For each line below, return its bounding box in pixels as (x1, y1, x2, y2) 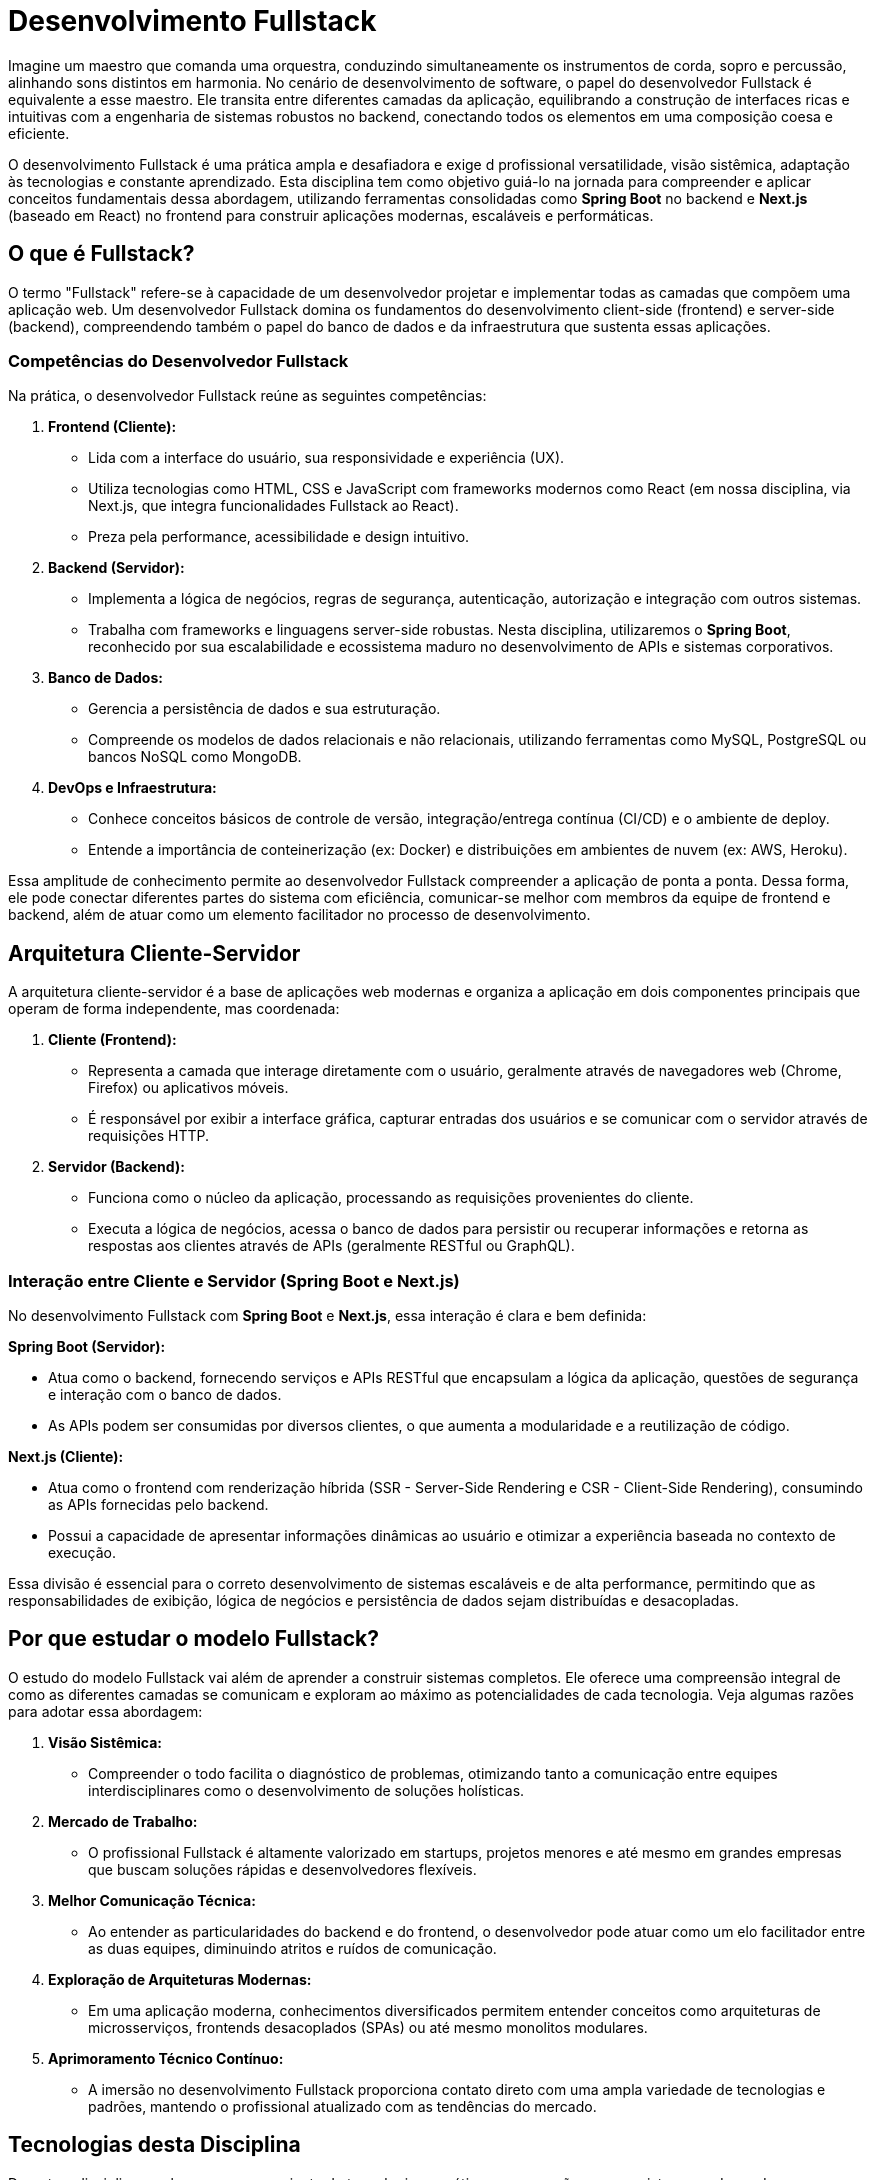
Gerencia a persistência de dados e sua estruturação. (88, 700, 441, 718)
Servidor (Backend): (48, 1158, 185, 1176)
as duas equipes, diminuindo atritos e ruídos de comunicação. (88, 1939, 497, 1957)
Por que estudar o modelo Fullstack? (8, 1626, 379, 1652)
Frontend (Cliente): (48, 418, 177, 436)
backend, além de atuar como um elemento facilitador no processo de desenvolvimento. (8, 906, 591, 924)
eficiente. (8, 124, 70, 142)
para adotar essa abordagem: (8, 1702, 203, 1720)
